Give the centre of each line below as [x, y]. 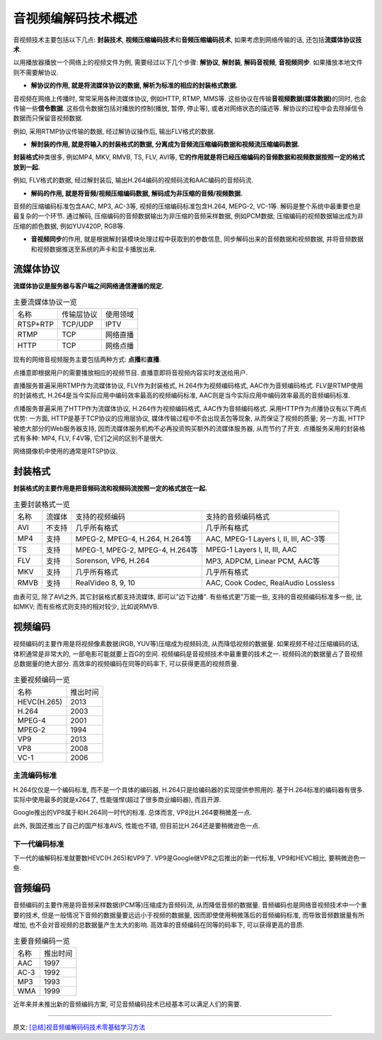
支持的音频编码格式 [238, 517]
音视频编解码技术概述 [75, 18]
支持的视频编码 [100, 517]
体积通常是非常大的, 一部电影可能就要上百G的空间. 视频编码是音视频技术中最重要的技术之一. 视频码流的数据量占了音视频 [188, 654]
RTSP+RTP [36, 324]
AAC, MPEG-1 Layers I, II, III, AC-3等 [265, 539]
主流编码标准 [35, 776]
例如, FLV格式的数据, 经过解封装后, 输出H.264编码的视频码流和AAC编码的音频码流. [133, 180]
